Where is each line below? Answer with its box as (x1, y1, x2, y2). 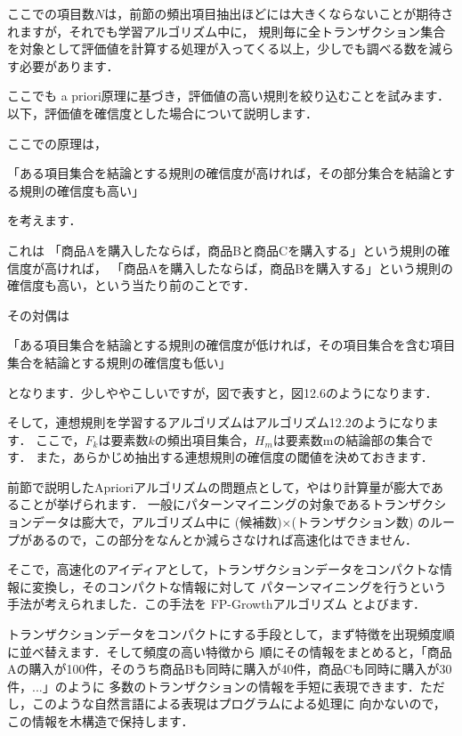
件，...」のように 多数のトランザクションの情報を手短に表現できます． (7, 676, 420, 695)
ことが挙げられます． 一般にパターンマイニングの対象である (19, 495, 372, 514)
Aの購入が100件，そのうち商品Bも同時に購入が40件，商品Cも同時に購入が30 (7, 659, 452, 678)
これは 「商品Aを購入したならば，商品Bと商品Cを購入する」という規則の (7, 240, 438, 259)
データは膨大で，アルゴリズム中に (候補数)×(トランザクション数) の (31, 513, 431, 531)
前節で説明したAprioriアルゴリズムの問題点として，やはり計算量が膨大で (7, 477, 432, 496)
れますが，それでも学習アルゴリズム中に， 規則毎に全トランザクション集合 (7, 21, 446, 40)
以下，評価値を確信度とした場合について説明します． (7, 103, 319, 122)
